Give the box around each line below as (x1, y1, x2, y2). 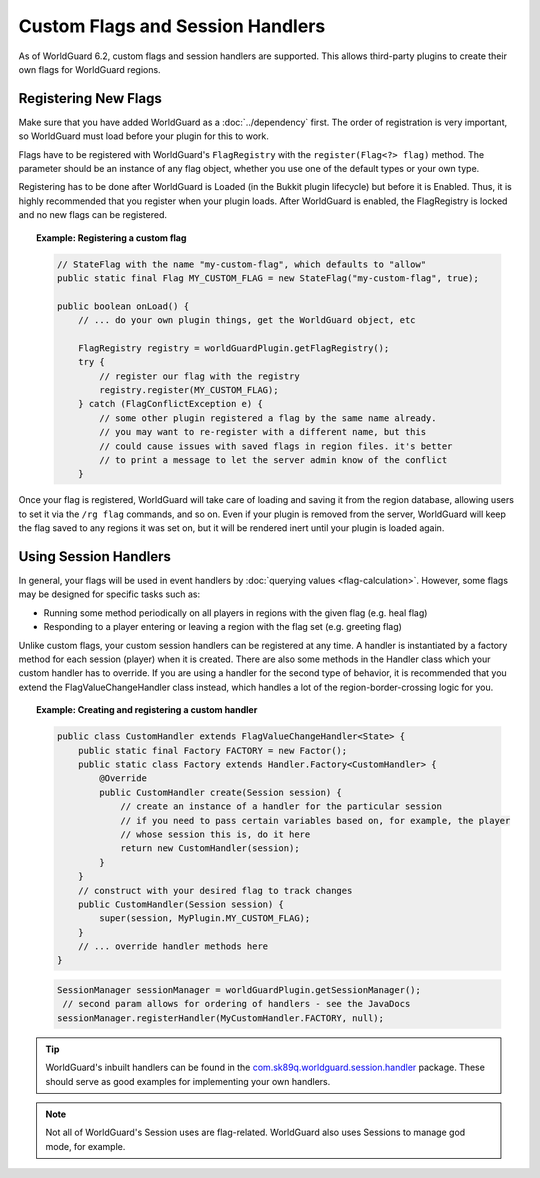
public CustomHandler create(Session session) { (99, 786, 342, 798)
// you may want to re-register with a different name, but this (99, 426, 427, 438)
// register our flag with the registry (99, 370, 300, 382)
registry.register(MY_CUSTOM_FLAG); (99, 385, 279, 396)
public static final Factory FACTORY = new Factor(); (78, 745, 348, 756)
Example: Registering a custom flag (36, 231, 187, 244)
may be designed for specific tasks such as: (18, 588, 200, 600)
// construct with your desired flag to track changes (78, 885, 353, 896)
